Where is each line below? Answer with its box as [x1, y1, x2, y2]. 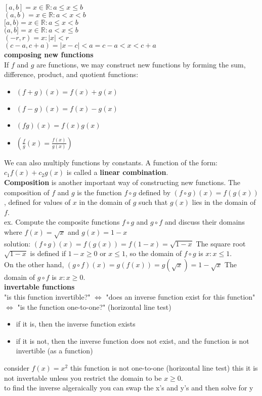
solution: [4, 238, 31, 248]
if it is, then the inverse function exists [16, 318, 136, 329]
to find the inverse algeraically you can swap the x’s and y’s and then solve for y [4, 382, 253, 393]
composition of [4, 187, 50, 197]
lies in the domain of [192, 197, 256, 207]
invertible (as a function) [16, 345, 93, 356]
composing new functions [4, 49, 94, 59]
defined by [139, 187, 171, 197]
